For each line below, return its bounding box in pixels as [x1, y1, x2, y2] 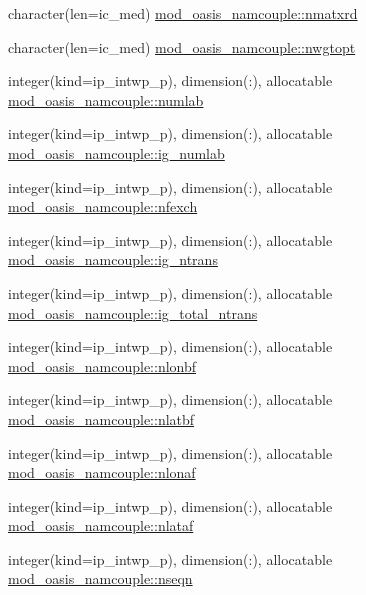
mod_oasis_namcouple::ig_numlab [8, 142, 225, 163]
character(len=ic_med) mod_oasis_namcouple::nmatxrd [8, 3, 358, 23]
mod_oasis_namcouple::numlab [8, 89, 204, 110]
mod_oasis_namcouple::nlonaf [8, 462, 196, 483]
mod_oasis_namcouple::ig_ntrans [8, 249, 218, 270]
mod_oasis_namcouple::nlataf [8, 515, 194, 536]
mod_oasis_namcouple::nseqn [8, 568, 193, 589]
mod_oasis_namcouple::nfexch [8, 196, 198, 217]
